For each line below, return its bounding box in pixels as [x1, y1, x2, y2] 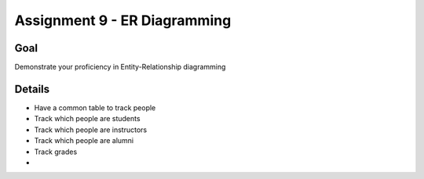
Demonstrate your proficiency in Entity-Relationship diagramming [14, 63, 226, 72]
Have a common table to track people [34, 102, 156, 113]
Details [14, 82, 50, 95]
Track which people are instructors [34, 125, 148, 134]
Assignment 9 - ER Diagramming [14, 12, 232, 29]
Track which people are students [34, 114, 141, 124]
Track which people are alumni [34, 136, 133, 145]
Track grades [34, 147, 78, 156]
